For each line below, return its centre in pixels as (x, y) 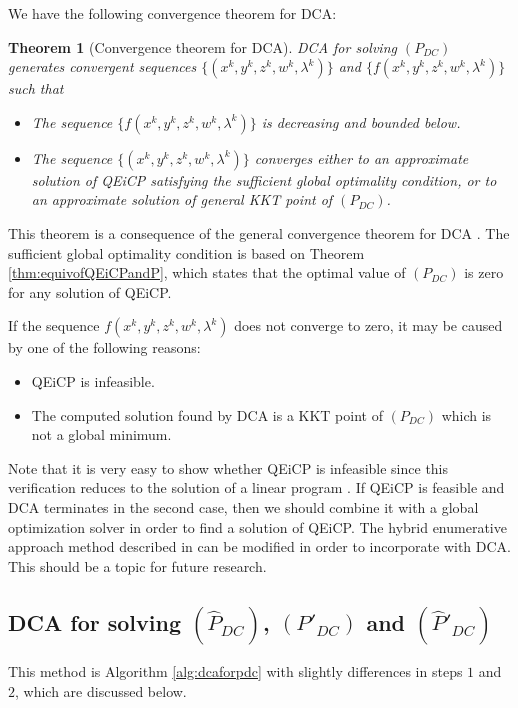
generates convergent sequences (102, 66)
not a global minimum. (101, 434)
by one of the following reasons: (104, 347)
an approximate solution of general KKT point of (182, 199)
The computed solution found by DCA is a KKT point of (207, 414)
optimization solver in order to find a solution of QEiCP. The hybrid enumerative (257, 526)
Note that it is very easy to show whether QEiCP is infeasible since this (228, 467)
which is (466, 414)
